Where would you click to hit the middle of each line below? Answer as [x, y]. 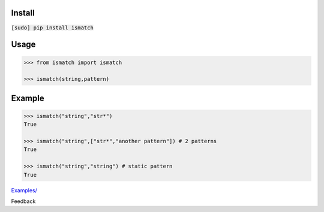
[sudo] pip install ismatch [52, 28]
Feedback [23, 201]
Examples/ [24, 190]
